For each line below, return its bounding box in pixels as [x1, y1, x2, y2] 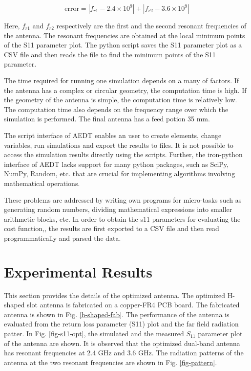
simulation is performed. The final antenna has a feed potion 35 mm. [4, 114, 210, 124]
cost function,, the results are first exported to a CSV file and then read [4, 223, 219, 233]
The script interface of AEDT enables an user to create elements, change [4, 130, 222, 140]
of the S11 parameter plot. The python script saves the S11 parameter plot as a [4, 40, 242, 50]
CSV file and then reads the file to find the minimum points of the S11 [4, 49, 216, 59]
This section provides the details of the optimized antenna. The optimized [4, 290, 225, 300]
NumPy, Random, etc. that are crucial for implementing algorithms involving [4, 168, 235, 179]
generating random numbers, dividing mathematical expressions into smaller [4, 204, 232, 214]
